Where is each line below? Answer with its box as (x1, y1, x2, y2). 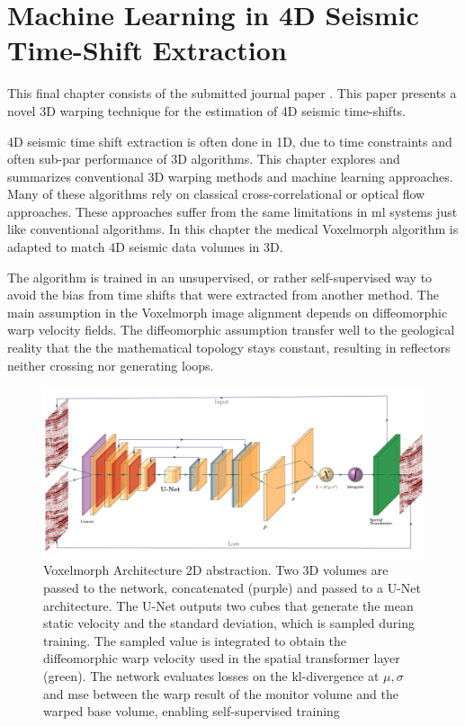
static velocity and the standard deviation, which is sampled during (43, 614, 416, 632)
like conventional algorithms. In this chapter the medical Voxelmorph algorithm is (7, 220, 459, 238)
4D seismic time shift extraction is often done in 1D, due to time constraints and (7, 131, 452, 150)
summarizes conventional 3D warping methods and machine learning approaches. (7, 166, 453, 185)
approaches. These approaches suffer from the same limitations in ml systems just (7, 202, 458, 220)
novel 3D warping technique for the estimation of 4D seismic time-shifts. (7, 101, 406, 120)
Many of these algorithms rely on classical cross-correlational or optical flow (7, 184, 425, 203)
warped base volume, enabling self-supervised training (43, 702, 340, 721)
